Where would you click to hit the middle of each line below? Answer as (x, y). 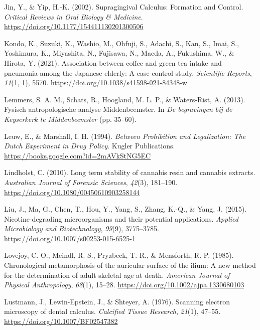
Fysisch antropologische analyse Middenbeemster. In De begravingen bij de (118, 109)
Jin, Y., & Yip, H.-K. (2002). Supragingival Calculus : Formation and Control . (124, 7)
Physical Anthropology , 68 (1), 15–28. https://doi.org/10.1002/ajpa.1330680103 (124, 285)
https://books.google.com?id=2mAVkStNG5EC (78, 155)
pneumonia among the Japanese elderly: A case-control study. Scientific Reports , (128, 72)
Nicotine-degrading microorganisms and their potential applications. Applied (121, 218)
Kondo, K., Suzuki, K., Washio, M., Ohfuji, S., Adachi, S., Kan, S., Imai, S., (122, 43)
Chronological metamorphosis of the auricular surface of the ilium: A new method (130, 265)
